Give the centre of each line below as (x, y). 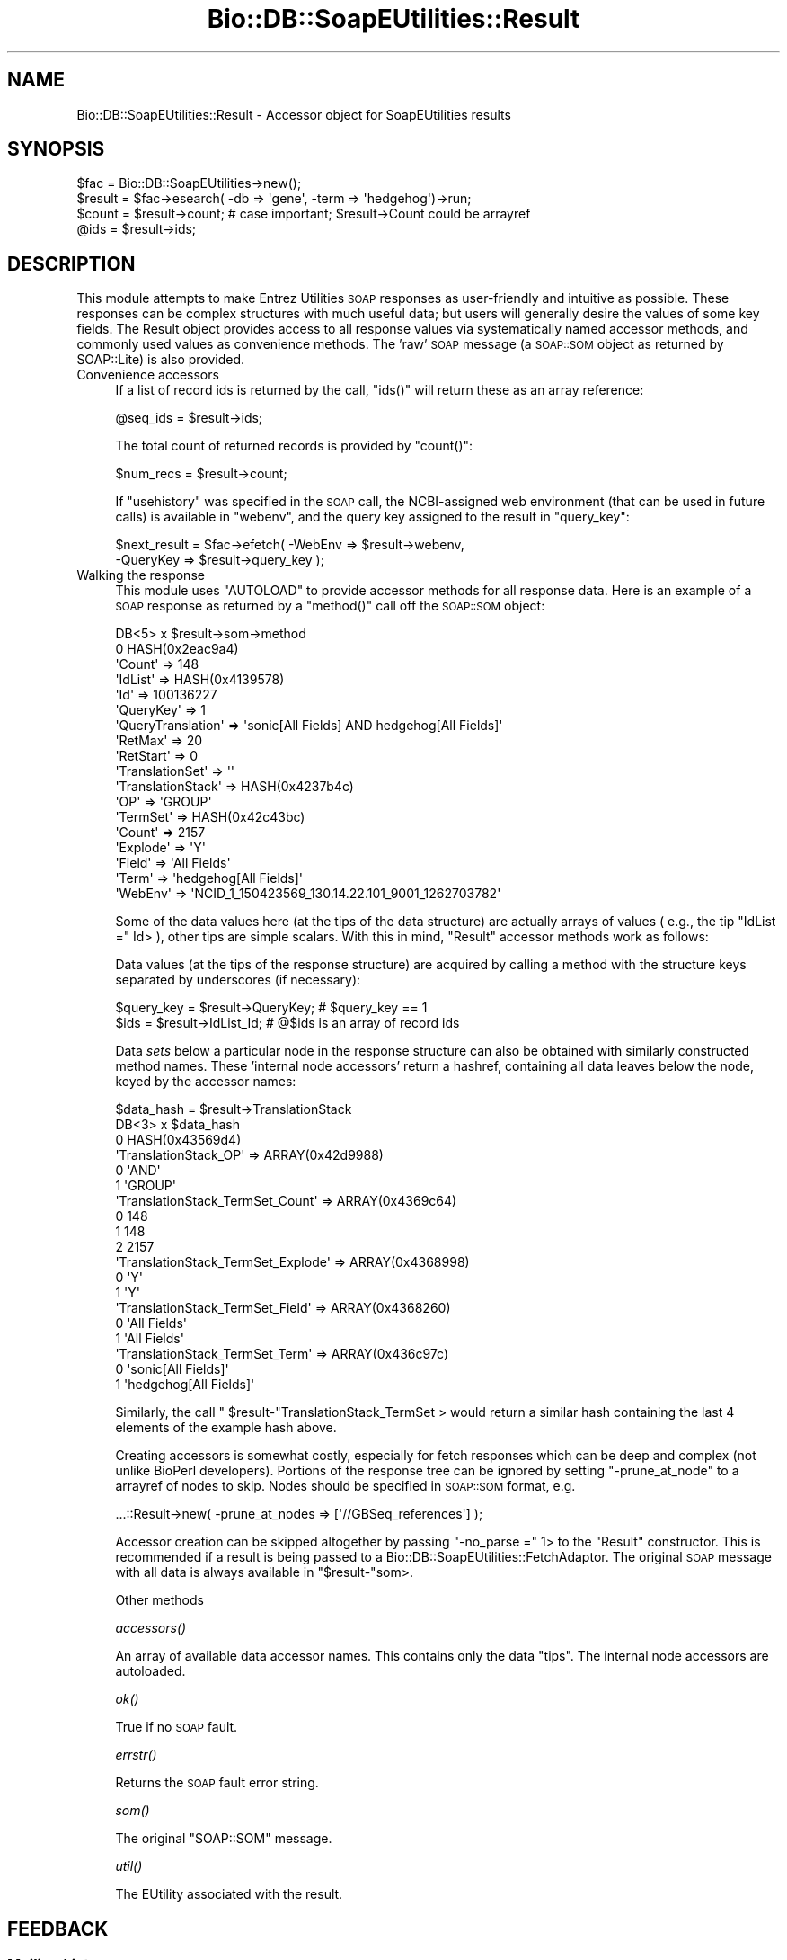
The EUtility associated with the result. (229, 1894)
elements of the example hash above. (226, 1428)
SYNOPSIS (56, 149)
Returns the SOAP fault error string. (217, 1783)
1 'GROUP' (146, 1186)
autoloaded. (150, 1671)
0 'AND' (138, 1171)
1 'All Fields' (150, 1339)
